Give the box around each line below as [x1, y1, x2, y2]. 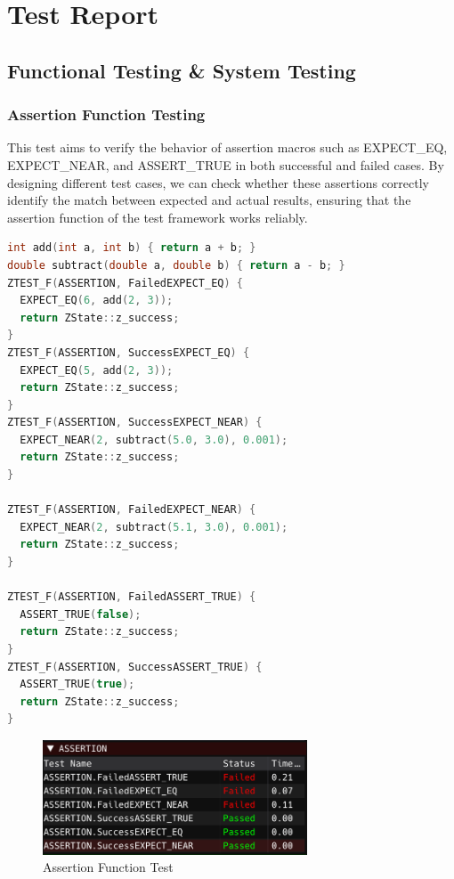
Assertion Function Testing [7, 103, 206, 126]
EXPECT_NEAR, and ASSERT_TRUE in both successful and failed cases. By [7, 155, 444, 174]
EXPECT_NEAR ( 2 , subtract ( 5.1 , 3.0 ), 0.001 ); [20, 520, 288, 533]
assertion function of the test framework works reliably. [7, 208, 308, 226]
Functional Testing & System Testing [7, 56, 356, 84]
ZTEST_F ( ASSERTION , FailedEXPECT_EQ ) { [7, 276, 243, 289]
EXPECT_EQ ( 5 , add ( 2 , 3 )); [20, 363, 174, 377]
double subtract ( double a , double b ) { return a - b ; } [7, 258, 345, 272]
